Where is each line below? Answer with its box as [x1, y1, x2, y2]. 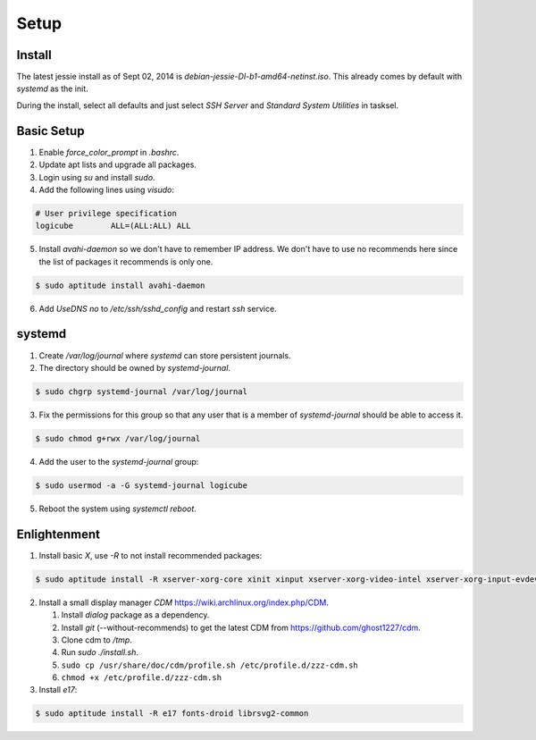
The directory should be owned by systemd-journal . [38, 362, 231, 373]
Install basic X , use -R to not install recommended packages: [38, 550, 263, 560]
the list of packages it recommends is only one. [38, 256, 214, 267]
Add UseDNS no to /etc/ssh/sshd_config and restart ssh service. [38, 303, 277, 314]
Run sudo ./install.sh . [61, 647, 138, 658]
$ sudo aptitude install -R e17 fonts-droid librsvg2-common [35, 709, 309, 719]
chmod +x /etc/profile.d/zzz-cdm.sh [61, 673, 222, 683]
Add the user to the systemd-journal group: [38, 456, 199, 467]
